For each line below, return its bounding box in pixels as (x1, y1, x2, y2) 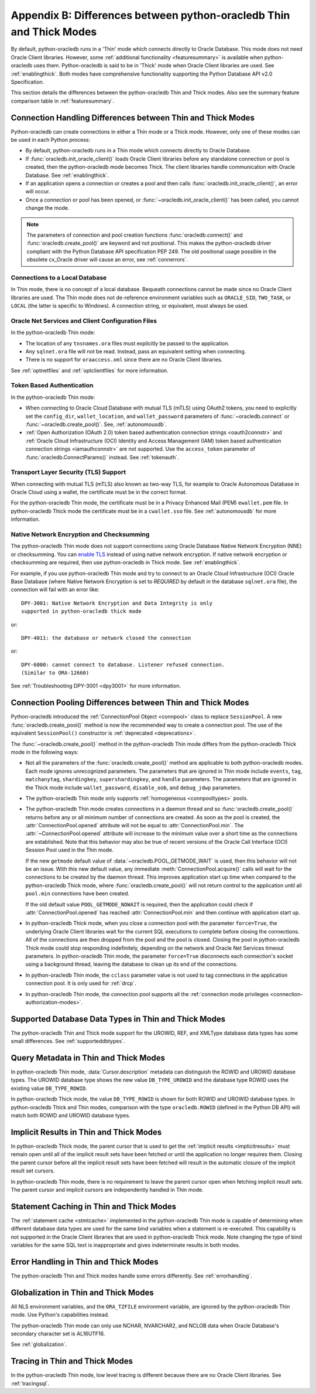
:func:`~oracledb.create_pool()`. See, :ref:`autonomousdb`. (25, 421, 167, 428)
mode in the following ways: (11, 748, 79, 755)
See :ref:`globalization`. (11, 1341, 67, 1348)
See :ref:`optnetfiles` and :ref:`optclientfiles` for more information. (11, 367, 169, 374)
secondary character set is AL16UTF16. (11, 1330, 105, 1337)
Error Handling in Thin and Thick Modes (11, 1257, 159, 1267)
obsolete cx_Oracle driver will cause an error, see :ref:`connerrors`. (26, 256, 188, 263)
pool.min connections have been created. (25, 890, 130, 897)
